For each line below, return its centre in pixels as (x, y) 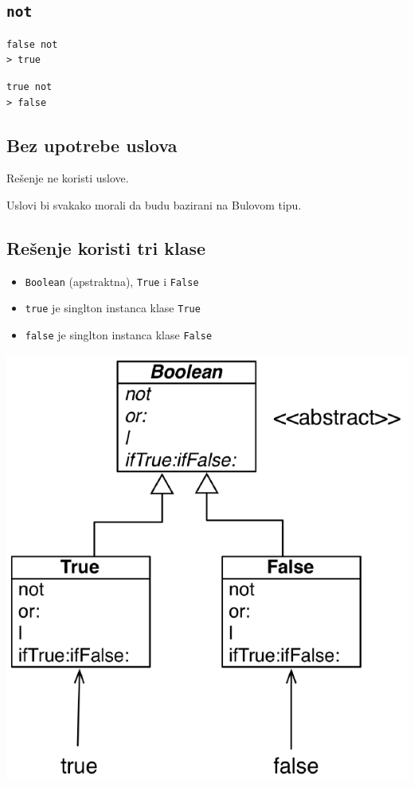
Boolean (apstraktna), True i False (112, 281)
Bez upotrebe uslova (92, 145)
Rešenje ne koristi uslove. (68, 178)
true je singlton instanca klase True (113, 308)
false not (32, 44)
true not (29, 86)
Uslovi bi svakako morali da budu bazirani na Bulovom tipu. (154, 204)
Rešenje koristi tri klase (106, 247)
